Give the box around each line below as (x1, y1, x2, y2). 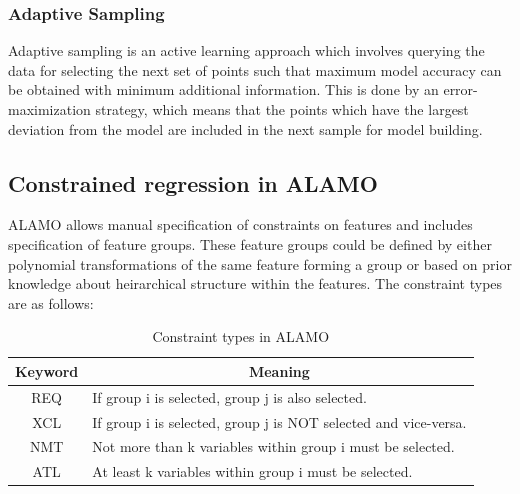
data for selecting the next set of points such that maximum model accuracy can (8, 59, 502, 80)
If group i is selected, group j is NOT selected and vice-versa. (92, 411, 467, 432)
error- (443, 79, 478, 100)
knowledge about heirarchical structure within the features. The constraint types (8, 273, 503, 294)
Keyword (15, 360, 79, 381)
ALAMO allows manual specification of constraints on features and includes (8, 214, 473, 235)
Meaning (248, 360, 310, 381)
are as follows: (8, 292, 94, 313)
